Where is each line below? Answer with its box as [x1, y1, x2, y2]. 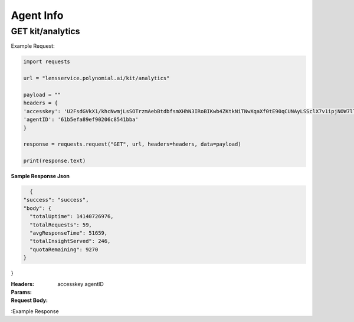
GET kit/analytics [11, 26, 80, 37]
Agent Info [11, 9, 64, 22]
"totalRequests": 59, [29, 221, 93, 228]
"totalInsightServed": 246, [29, 238, 111, 245]
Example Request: [11, 42, 55, 50]
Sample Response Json [11, 173, 70, 180]
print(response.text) [23, 157, 86, 165]
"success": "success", [23, 196, 89, 203]
